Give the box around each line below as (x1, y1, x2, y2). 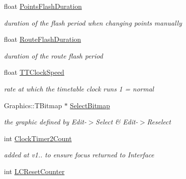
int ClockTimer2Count (4, 133, 72, 143)
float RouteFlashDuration (4, 34, 81, 44)
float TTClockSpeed (4, 67, 64, 77)
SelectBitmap (70, 100, 110, 110)
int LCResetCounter (4, 166, 65, 176)
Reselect (147, 117, 171, 127)
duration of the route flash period (4, 50, 103, 60)
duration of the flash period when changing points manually (4, 17, 182, 28)
